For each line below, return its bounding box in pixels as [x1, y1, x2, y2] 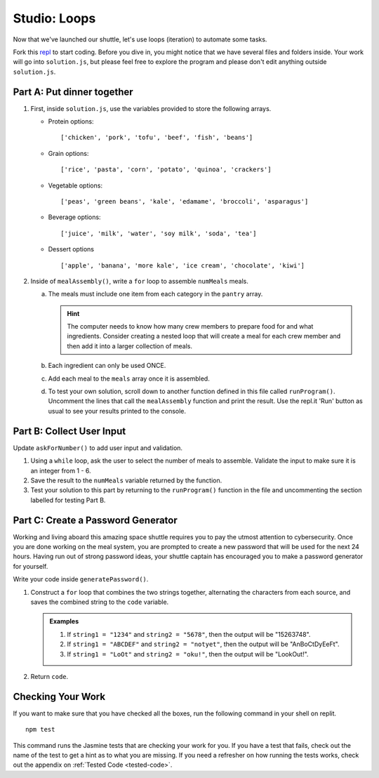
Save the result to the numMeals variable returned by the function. [30, 476, 222, 484]
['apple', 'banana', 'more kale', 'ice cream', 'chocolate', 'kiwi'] [60, 261, 305, 270]
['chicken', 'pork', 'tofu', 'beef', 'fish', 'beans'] [60, 133, 253, 142]
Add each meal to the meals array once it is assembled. [48, 374, 210, 383]
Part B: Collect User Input [13, 425, 126, 437]
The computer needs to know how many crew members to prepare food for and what [67, 322, 314, 331]
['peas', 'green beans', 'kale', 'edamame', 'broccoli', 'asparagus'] [60, 197, 309, 205]
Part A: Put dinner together [13, 86, 133, 98]
